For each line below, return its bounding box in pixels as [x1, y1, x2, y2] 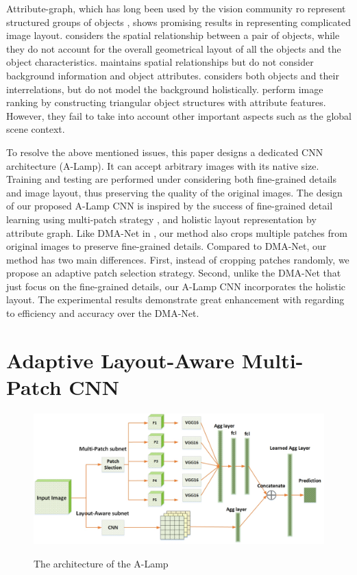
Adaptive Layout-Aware [6, 346, 235, 374]
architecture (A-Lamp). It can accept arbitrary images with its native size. [6, 158, 319, 172]
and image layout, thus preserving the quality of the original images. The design [6, 185, 343, 199]
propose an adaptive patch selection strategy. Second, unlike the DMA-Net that [6, 266, 341, 280]
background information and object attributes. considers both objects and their [6, 68, 339, 82]
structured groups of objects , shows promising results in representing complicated [6, 14, 352, 29]
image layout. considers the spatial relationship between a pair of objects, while [6, 28, 340, 42]
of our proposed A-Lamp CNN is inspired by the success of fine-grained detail [6, 199, 333, 213]
